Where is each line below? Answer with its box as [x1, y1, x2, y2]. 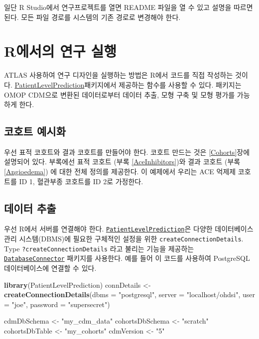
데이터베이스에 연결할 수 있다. [4, 263, 97, 273]
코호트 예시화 [4, 123, 66, 139]
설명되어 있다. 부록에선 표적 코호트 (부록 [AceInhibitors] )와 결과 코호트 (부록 [4, 156, 241, 167]
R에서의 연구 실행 [4, 41, 117, 61]
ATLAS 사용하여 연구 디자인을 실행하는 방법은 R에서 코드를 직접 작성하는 [4, 70, 233, 80]
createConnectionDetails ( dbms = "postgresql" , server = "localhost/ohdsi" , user [4, 289, 256, 300]
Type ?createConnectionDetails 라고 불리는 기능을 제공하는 [4, 243, 194, 253]
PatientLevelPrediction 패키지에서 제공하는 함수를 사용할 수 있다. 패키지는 [14, 79, 242, 90]
